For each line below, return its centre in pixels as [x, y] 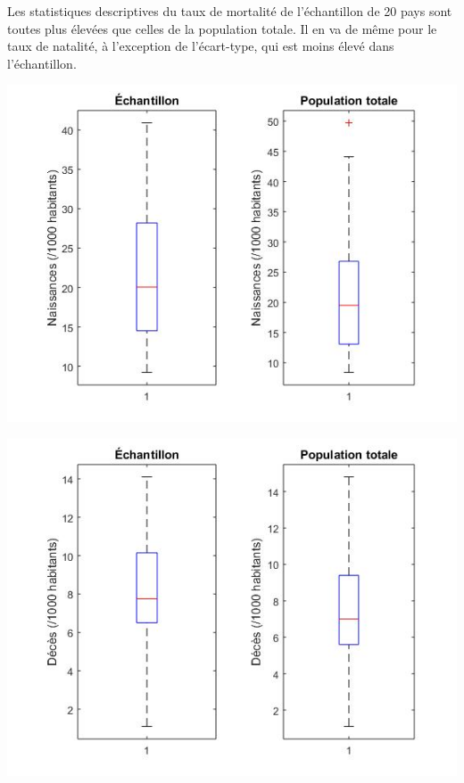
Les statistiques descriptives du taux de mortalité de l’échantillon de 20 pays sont [230, 11]
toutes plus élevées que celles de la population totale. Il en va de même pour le [222, 28]
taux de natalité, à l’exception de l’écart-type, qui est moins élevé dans [201, 46]
